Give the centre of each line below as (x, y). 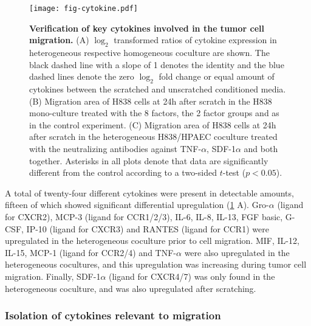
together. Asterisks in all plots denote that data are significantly (149, 160)
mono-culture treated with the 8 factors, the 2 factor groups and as (154, 113)
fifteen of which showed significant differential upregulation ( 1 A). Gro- (137, 205)
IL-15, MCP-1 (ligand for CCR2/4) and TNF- (91, 252)
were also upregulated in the (237, 252)
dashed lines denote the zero (82, 76)
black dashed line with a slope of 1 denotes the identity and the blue (157, 64)
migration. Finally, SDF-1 (53, 276)
